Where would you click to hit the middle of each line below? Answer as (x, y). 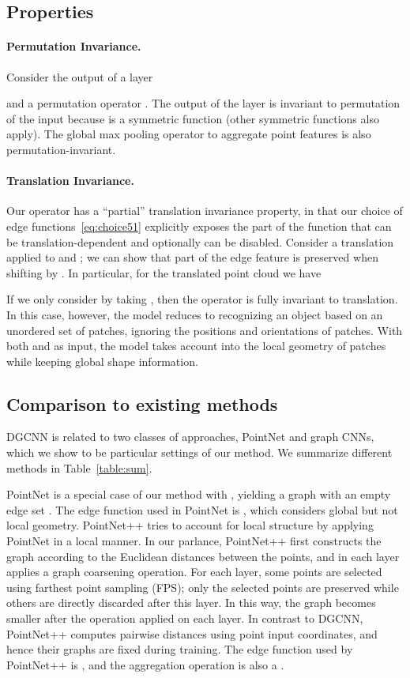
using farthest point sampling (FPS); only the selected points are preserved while (203, 587)
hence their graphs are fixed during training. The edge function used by (180, 649)
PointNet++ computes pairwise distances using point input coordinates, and (192, 633)
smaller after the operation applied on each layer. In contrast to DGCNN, (185, 618)
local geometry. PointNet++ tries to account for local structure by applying (190, 525)
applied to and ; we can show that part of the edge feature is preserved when (192, 257)
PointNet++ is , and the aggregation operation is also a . (145, 664)
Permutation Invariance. (74, 46)
